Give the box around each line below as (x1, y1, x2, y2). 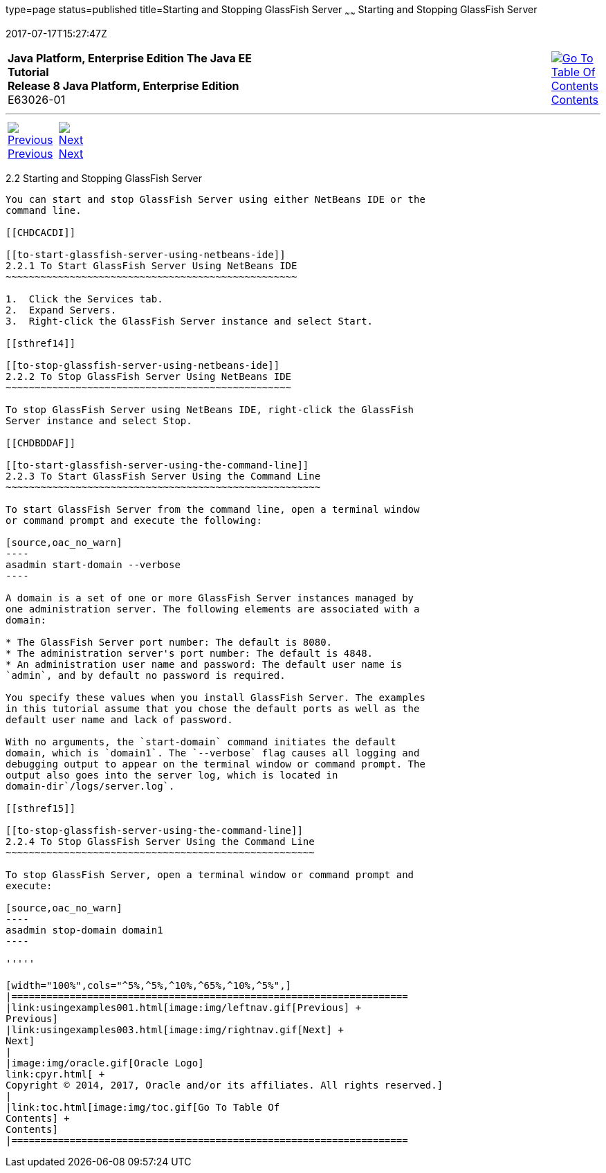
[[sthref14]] (6, 337, 76, 349)
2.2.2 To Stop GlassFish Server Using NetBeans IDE (6, 370, 292, 382)
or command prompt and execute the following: (6, 514, 262, 526)
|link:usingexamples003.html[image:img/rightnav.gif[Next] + (6, 1024, 344, 1035)
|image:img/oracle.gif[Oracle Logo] (6, 1057, 204, 1069)
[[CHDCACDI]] (6, 226, 76, 238)
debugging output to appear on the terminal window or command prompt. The (6, 758, 425, 770)
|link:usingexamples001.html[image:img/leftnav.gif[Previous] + (6, 1001, 362, 1013)
